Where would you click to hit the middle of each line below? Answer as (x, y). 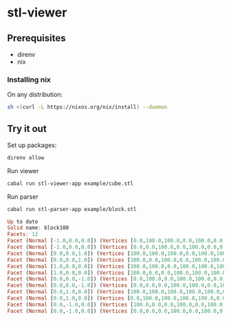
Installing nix (29, 79)
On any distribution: (35, 95)
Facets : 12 (23, 234)
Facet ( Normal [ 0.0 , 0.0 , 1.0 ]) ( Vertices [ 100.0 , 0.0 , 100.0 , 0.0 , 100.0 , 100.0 (117, 260)
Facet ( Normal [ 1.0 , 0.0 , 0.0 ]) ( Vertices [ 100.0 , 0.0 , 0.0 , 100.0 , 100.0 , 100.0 (117, 273)
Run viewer (23, 170)
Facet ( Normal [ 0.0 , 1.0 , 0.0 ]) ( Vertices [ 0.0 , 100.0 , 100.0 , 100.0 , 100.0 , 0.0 (117, 298)
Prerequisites (36, 38)
